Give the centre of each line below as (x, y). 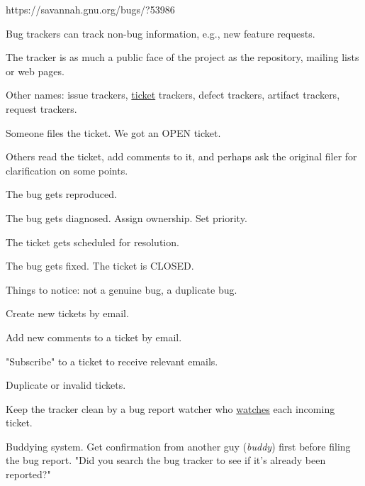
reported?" (28, 474)
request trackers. (41, 108)
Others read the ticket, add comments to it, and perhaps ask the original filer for (181, 156)
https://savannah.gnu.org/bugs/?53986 (90, 9)
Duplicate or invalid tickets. (66, 385)
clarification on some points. (67, 170)
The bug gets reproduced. (61, 194)
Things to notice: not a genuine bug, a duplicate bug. (122, 289)
